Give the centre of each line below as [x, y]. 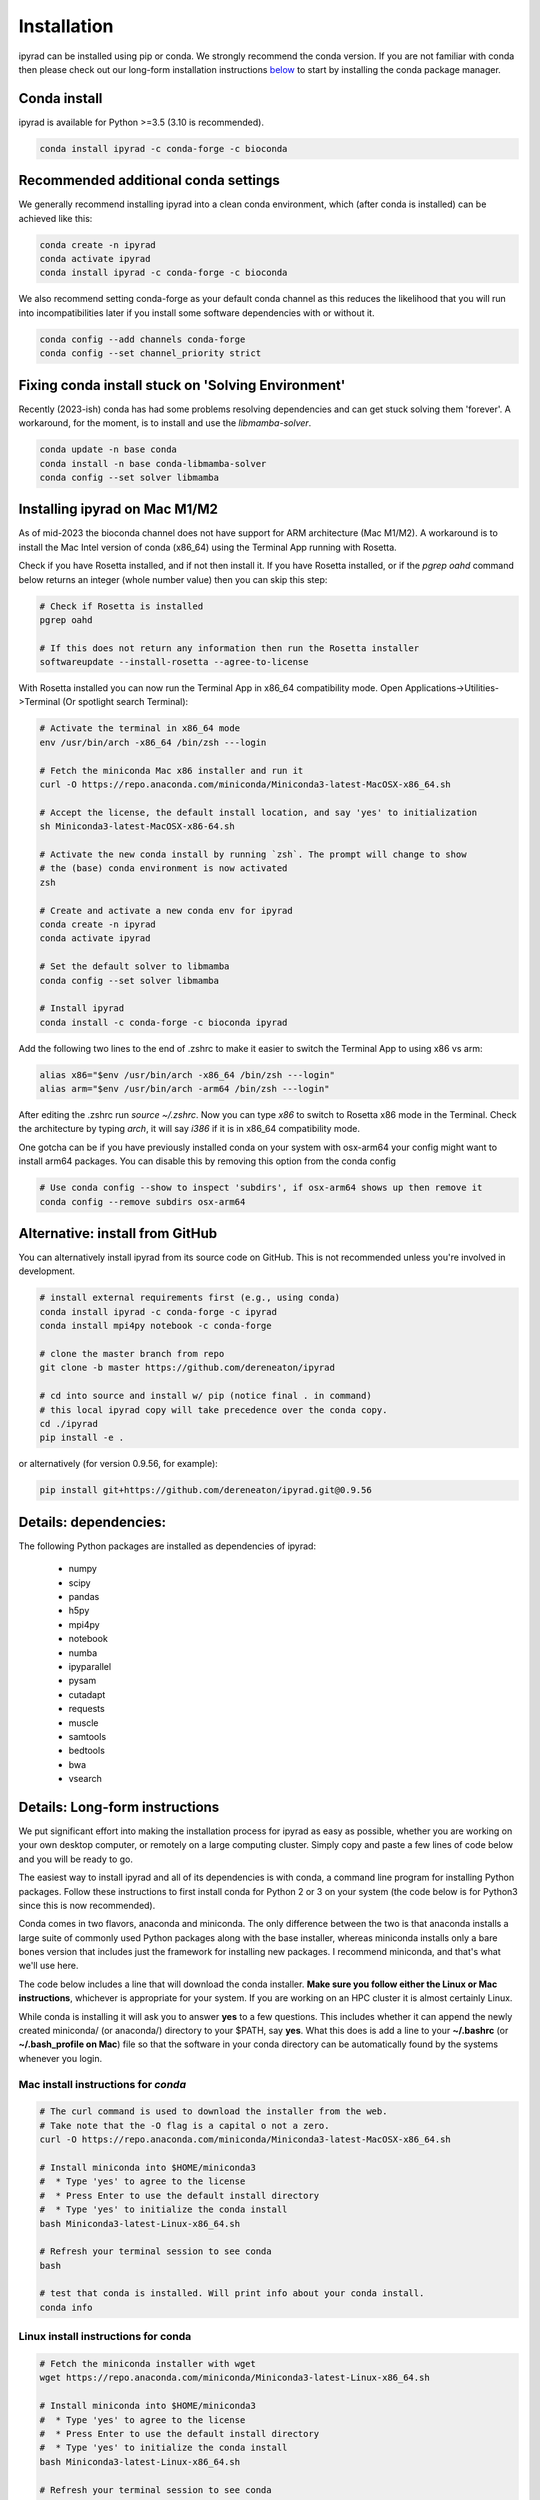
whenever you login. [60, 2058]
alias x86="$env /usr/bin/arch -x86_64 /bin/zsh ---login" [187, 1074]
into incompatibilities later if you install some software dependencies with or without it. [196, 312]
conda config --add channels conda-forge [142, 339]
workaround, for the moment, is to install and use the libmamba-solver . [165, 423]
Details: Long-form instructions [119, 1806]
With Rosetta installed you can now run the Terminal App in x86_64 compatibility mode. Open [211, 688]
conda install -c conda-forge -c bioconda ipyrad [163, 1022]
